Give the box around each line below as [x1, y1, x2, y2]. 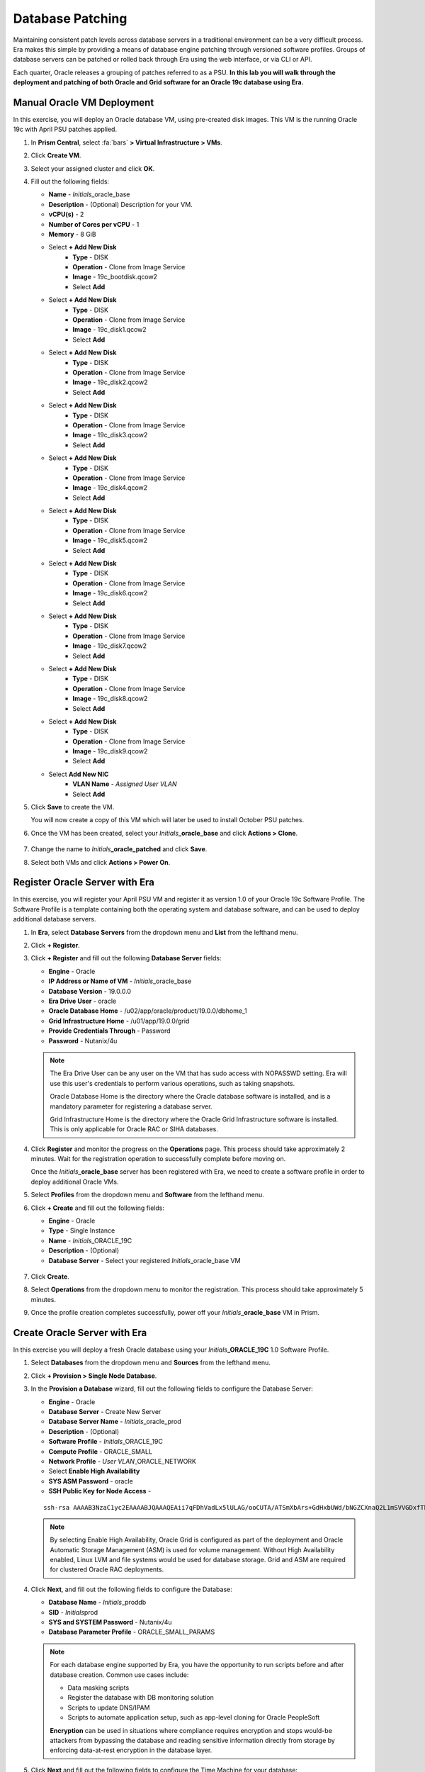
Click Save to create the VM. [30, 803, 115, 812]
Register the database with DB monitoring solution [67, 1693, 214, 1702]
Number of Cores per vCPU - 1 [48, 220, 140, 228]
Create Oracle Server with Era [13, 1326, 147, 1339]
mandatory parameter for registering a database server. [50, 1102, 212, 1111]
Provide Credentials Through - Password [48, 1026, 171, 1035]
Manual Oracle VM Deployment [13, 96, 154, 108]
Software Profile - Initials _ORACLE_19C [48, 1437, 163, 1446]
